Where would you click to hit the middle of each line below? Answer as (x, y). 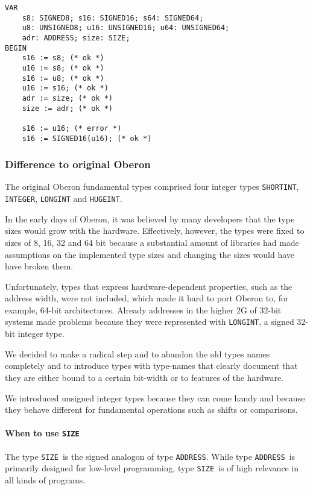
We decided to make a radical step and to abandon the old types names (138, 353)
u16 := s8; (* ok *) (63, 68)
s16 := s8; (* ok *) (63, 58)
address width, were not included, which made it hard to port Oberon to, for (147, 298)
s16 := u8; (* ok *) (63, 78)
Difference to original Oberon (78, 164)
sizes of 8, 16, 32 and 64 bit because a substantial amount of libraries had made (152, 242)
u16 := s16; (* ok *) (65, 88)
